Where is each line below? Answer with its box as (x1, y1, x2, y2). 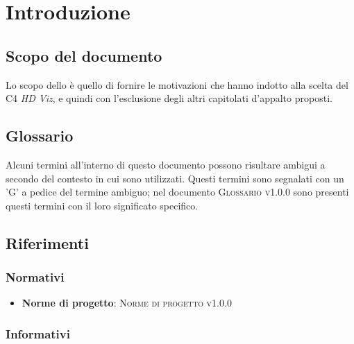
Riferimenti (6, 232, 89, 253)
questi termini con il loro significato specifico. (6, 198, 199, 212)
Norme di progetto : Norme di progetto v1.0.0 (22, 295, 232, 310)
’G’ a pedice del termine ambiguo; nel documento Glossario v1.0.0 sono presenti (6, 184, 349, 199)
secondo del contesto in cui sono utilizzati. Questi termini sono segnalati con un (6, 171, 344, 185)
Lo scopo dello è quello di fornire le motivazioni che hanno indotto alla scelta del (6, 77, 348, 92)
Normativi (6, 268, 65, 286)
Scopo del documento (6, 44, 162, 66)
